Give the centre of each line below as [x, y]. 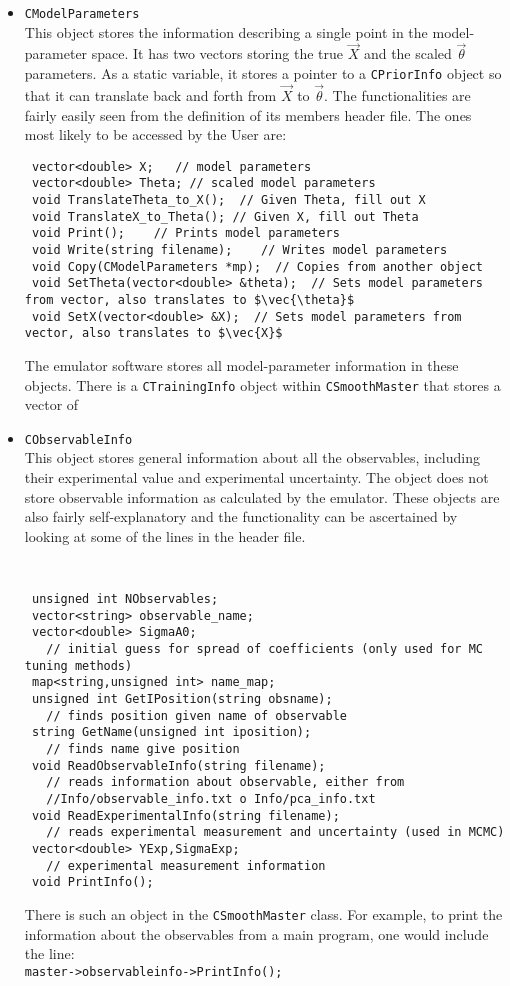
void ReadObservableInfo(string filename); [178, 765]
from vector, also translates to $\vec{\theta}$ [189, 299]
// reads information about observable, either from [225, 782]
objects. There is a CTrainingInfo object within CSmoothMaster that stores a [262, 384]
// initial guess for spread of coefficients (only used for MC [264, 649]
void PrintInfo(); [92, 882]
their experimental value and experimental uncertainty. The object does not [256, 477]
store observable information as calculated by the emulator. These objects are [262, 496]
